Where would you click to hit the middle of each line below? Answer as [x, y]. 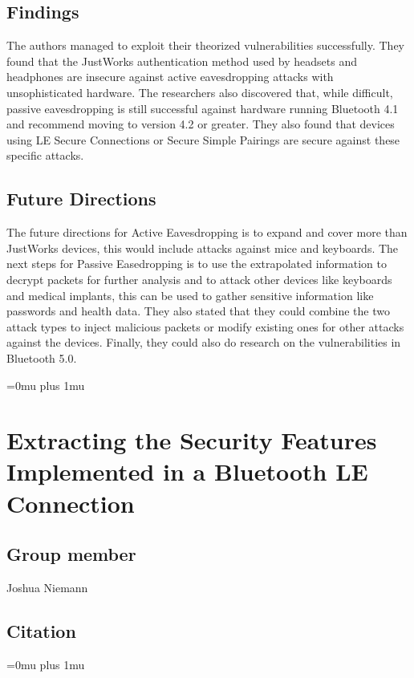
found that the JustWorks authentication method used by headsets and [182, 61]
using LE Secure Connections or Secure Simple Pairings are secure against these [203, 139]
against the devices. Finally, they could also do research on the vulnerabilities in [204, 342]
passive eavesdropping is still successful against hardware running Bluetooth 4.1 [203, 108]
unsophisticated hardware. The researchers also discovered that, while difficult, [200, 92]
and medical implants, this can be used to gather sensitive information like [190, 295]
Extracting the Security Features [192, 440]
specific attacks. [45, 155]
